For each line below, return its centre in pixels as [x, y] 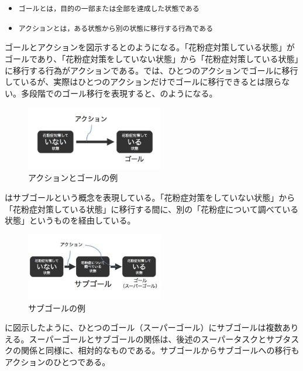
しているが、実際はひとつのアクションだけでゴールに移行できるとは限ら [143, 82]
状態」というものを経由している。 [70, 220]
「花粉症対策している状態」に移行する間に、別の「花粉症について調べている [152, 209]
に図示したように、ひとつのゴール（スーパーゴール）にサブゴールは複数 [144, 327]
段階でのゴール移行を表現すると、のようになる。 [123, 93]
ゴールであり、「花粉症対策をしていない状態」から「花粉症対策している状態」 [152, 58]
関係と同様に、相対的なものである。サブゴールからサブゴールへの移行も [160, 350]
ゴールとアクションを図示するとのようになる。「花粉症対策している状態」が [150, 47]
